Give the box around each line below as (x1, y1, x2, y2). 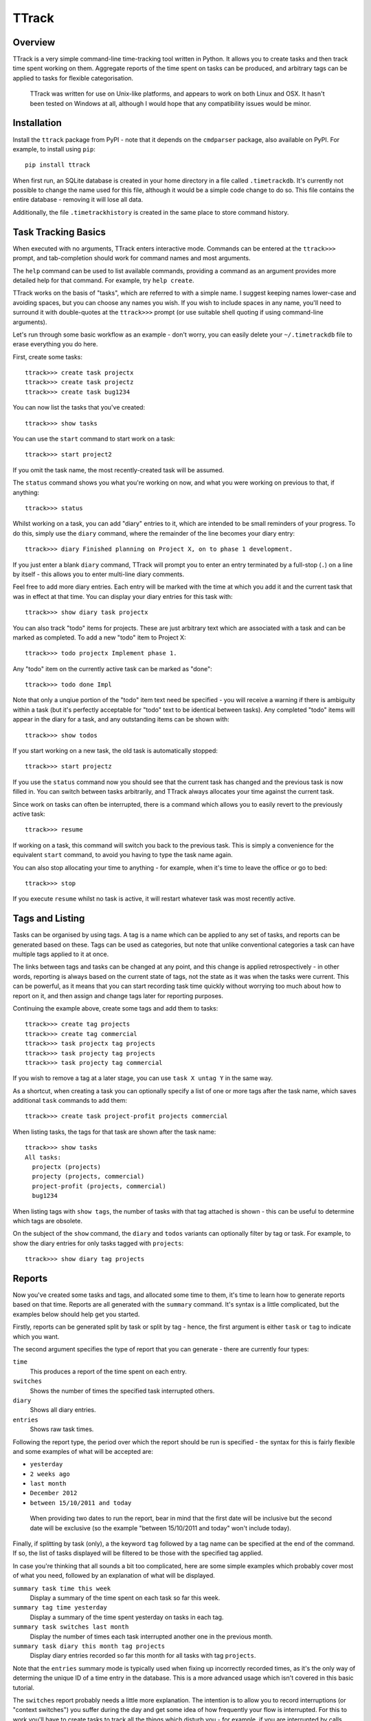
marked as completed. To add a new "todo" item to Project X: (12, 633, 186, 642)
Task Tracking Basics (12, 226, 106, 237)
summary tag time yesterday (12, 1604, 108, 1612)
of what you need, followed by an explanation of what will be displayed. (12, 1572, 216, 1580)
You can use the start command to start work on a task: (12, 434, 175, 443)
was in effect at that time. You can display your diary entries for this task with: (12, 592, 233, 600)
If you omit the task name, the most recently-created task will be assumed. (12, 465, 225, 474)
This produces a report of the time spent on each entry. (30, 1367, 187, 1375)
